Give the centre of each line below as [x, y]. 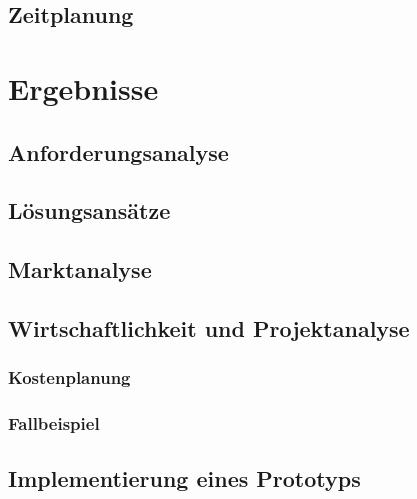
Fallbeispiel [54, 423]
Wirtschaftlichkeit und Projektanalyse [209, 327]
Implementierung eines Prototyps [184, 478]
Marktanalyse [80, 269]
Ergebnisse [83, 87]
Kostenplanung [69, 377]
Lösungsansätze [89, 210]
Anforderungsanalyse [118, 151]
